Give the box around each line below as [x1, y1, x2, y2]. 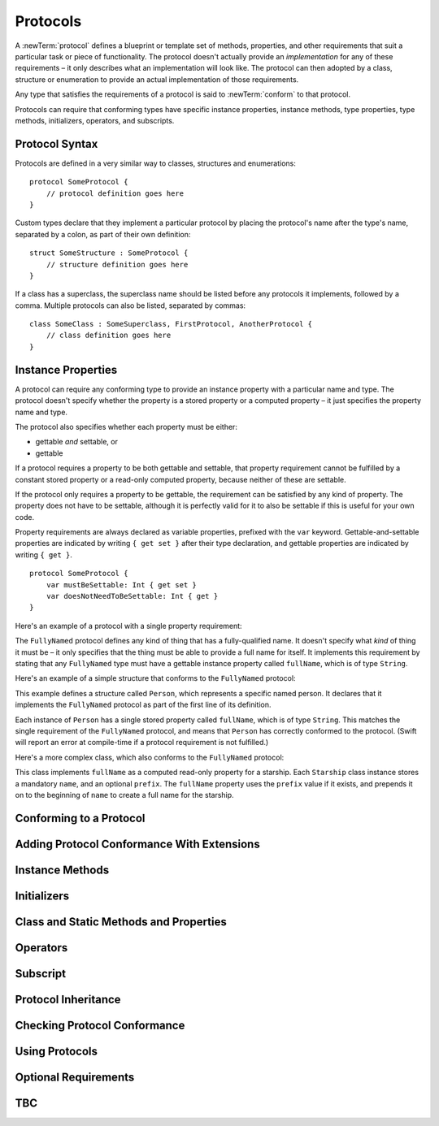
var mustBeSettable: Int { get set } [46, 580, 197, 589]
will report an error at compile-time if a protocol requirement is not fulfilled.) [15, 738, 269, 747]
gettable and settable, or [35, 437, 118, 447]
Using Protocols [15, 1044, 98, 1058]
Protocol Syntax [15, 136, 98, 150]
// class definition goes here [46, 331, 172, 340]
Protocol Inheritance [15, 992, 121, 1007]
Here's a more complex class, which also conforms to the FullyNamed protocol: [15, 752, 285, 762]
